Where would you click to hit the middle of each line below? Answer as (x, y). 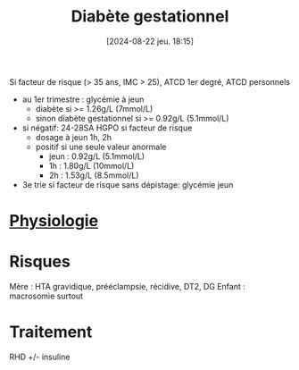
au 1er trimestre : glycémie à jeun (83, 99)
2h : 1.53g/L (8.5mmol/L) (94, 175)
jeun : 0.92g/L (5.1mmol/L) (97, 156)
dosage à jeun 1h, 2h (74, 137)
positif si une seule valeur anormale (101, 147)
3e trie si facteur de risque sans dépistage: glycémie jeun (128, 184)
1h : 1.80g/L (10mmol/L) (91, 165)
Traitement (51, 332)
